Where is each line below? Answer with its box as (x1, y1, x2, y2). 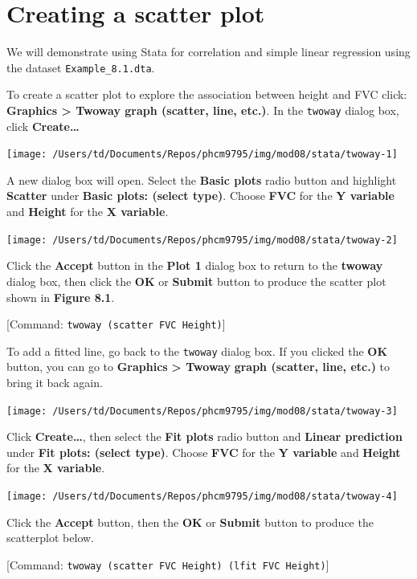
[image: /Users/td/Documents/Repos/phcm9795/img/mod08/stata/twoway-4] (6, 491, 398, 503)
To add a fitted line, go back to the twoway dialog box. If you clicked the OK (6, 342, 388, 359)
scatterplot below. (6, 529, 95, 546)
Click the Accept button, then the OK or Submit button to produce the (6, 513, 374, 530)
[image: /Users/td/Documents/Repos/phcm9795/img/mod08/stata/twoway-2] (6, 234, 398, 246)
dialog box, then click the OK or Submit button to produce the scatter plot (6, 272, 386, 289)
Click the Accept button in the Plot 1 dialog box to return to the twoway (6, 257, 383, 274)
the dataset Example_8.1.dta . (6, 59, 155, 75)
